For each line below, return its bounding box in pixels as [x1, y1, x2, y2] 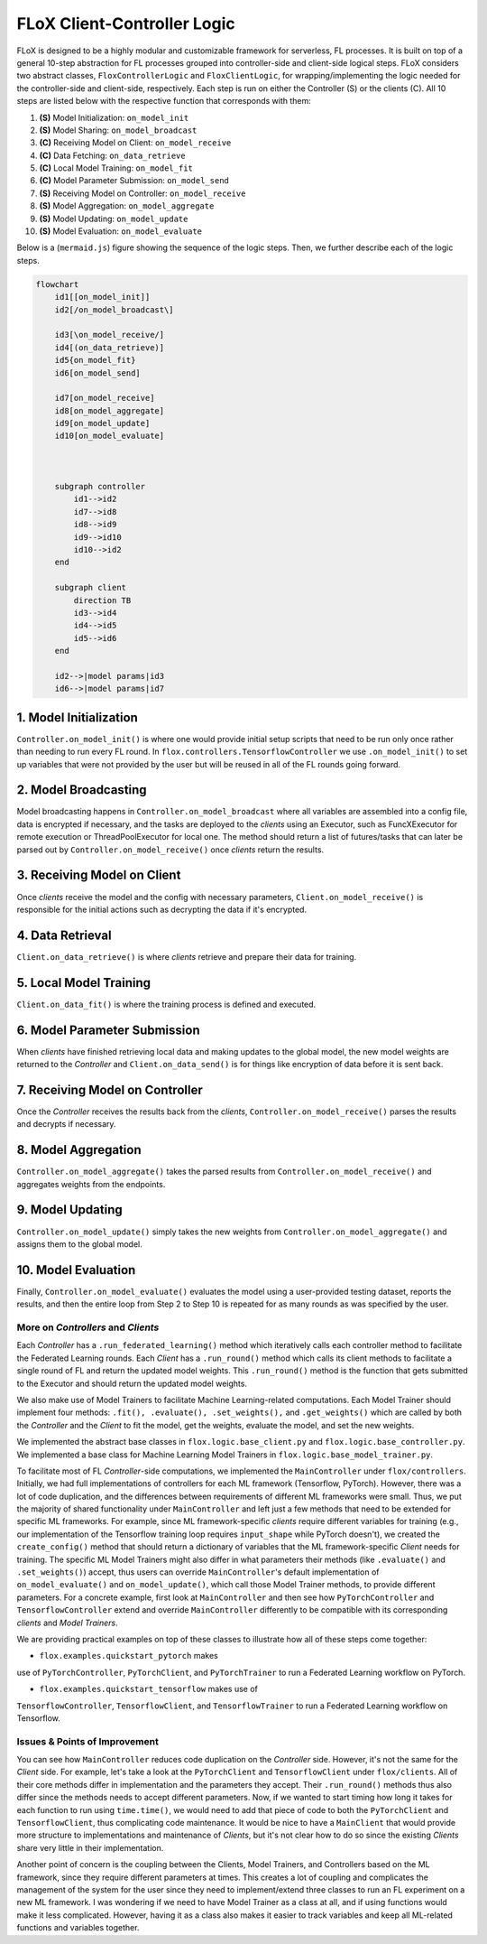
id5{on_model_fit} [54, 355, 136, 366]
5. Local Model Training [16, 975, 152, 991]
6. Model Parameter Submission [16, 1022, 200, 1037]
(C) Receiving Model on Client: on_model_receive [39, 137, 232, 148]
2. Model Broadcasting [16, 782, 148, 798]
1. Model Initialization [16, 710, 139, 725]
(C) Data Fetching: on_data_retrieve [39, 150, 186, 161]
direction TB [73, 595, 132, 605]
